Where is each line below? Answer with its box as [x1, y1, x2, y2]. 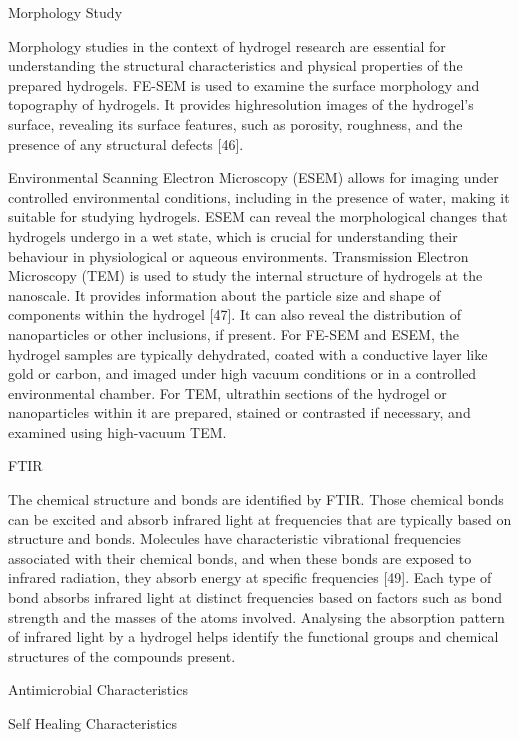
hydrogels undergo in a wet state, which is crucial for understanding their [8, 225, 458, 246]
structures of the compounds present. [8, 645, 236, 666]
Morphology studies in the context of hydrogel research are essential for [8, 35, 446, 56]
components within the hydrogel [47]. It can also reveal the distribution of [8, 304, 462, 325]
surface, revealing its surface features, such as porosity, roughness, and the [8, 113, 463, 134]
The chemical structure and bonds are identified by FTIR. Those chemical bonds [8, 489, 504, 510]
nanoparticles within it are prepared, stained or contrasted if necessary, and [8, 402, 471, 423]
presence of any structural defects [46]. [8, 133, 244, 154]
